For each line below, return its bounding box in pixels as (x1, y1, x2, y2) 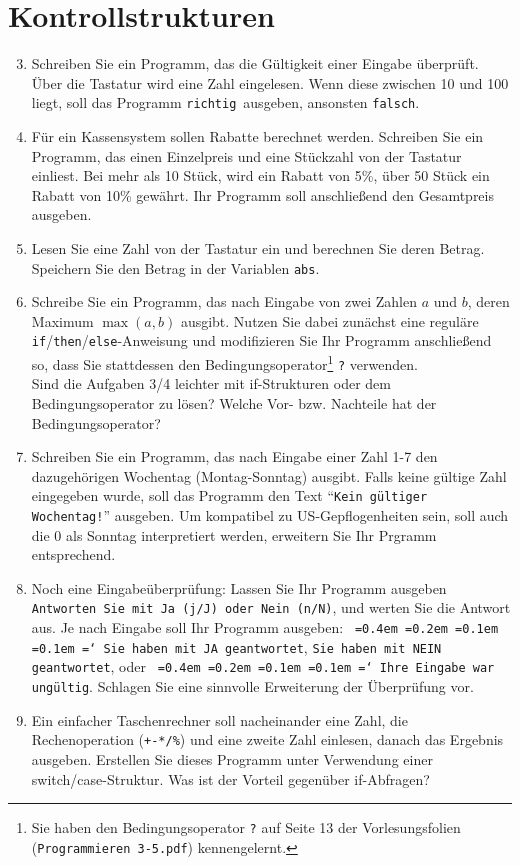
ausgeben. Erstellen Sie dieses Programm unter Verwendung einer (31, 748, 433, 769)
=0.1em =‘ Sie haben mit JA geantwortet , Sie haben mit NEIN (31, 636, 442, 657)
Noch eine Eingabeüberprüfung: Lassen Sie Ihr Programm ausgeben (31, 577, 447, 598)
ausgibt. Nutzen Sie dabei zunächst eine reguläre (180, 310, 479, 331)
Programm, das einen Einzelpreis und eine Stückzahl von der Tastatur (31, 145, 462, 166)
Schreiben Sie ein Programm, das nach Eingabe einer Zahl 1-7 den (31, 446, 438, 467)
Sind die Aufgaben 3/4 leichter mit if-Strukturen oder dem (31, 373, 391, 394)
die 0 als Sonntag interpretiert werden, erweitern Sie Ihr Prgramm (31, 524, 437, 545)
